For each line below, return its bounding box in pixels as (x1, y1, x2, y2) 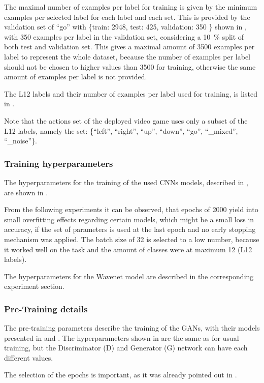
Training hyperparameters (4, 157, 113, 169)
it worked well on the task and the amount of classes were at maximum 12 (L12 (4, 244, 252, 254)
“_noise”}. (4, 135, 38, 146)
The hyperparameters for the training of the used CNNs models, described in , (4, 176, 248, 187)
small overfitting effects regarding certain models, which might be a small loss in (4, 214, 254, 224)
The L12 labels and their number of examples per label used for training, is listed (4, 88, 257, 99)
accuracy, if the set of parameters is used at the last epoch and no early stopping (4, 224, 256, 234)
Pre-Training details (4, 302, 88, 315)
